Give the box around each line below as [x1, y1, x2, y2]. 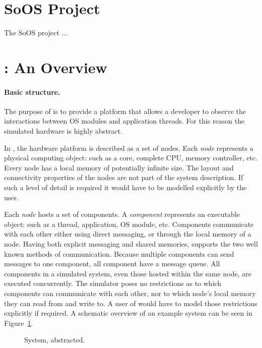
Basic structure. [4, 86, 60, 97]
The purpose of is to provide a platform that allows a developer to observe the [4, 105, 246, 116]
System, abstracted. [24, 334, 85, 345]
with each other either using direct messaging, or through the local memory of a [4, 228, 251, 239]
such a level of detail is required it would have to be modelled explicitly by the [4, 182, 247, 193]
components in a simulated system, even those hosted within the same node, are [4, 268, 251, 278]
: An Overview [4, 56, 107, 77]
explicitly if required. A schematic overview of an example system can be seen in [4, 308, 252, 318]
